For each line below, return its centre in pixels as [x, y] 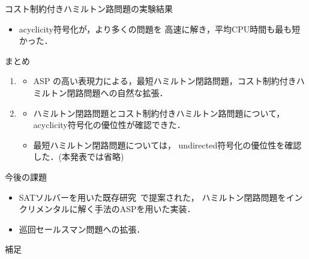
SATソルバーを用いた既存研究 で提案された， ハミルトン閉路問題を [152, 197]
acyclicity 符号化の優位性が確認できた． [109, 125]
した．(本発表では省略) [79, 157]
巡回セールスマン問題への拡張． [82, 229]
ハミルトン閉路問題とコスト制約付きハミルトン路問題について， [159, 113]
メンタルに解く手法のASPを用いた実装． [115, 209]
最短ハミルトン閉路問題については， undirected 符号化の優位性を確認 [167, 145]
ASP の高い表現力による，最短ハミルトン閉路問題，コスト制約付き [165, 81]
